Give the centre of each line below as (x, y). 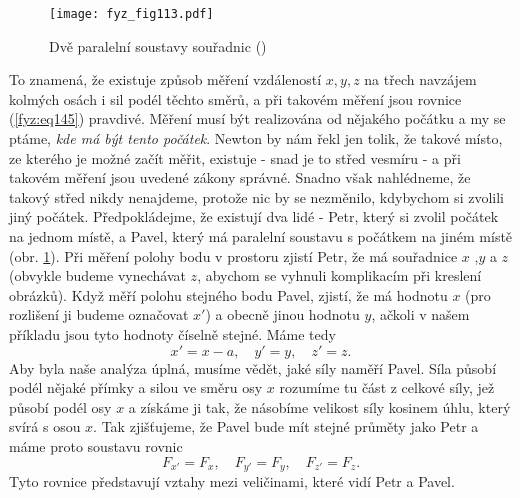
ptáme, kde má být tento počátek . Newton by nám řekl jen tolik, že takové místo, (256, 138)
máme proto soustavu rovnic (96, 445)
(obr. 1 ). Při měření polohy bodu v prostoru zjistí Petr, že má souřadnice (233, 255)
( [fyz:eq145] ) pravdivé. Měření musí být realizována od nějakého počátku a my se (257, 118)
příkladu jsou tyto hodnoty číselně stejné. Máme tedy (172, 333)
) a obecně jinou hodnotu (282, 314)
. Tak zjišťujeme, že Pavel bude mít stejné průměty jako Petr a (286, 426)
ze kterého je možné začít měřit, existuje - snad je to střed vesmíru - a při (235, 157)
